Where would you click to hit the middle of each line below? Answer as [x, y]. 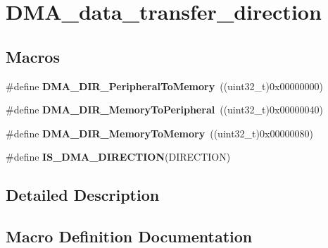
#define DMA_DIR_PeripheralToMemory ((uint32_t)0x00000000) [164, 86]
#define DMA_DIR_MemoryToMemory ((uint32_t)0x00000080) [159, 133]
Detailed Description [83, 195]
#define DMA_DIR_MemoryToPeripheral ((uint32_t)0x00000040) [164, 110]
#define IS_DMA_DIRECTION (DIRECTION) [118, 157]
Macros [33, 56]
